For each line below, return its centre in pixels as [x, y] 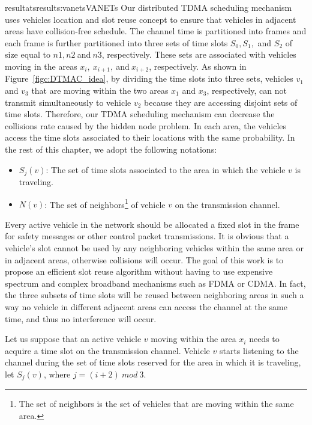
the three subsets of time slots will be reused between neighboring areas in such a [154, 295]
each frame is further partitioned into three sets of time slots [116, 42]
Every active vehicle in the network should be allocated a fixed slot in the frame [152, 224]
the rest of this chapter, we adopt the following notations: [111, 149]
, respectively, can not [247, 90]
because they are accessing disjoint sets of [221, 102]
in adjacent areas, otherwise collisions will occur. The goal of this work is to [144, 259]
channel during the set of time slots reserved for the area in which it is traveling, [153, 362]
